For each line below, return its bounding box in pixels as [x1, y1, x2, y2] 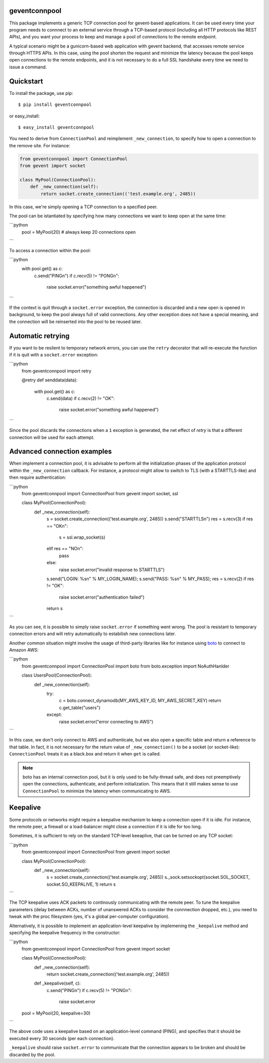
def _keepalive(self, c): [34, 980, 81, 986]
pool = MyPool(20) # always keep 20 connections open [21, 229, 136, 235]
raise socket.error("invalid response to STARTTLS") [59, 567, 165, 573]
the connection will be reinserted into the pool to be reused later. [9, 319, 142, 325]
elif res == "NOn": [46, 546, 84, 552]
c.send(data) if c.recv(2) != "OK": [46, 395, 115, 401]
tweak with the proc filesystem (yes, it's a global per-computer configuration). [9, 914, 169, 920]
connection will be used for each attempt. [9, 434, 95, 440]
